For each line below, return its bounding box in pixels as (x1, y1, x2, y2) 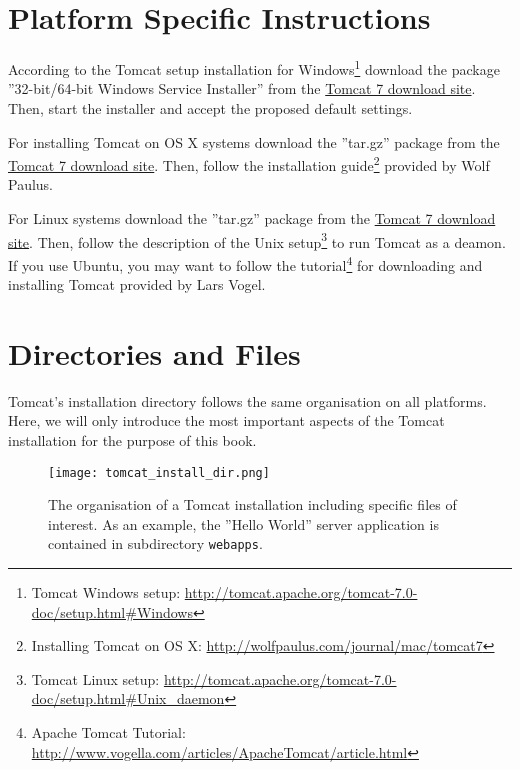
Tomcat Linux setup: (31, 668, 160, 689)
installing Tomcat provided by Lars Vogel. (8, 274, 266, 295)
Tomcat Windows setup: (31, 582, 181, 603)
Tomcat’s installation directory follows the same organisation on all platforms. (8, 390, 487, 411)
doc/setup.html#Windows (31, 601, 193, 622)
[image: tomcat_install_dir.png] (48, 465, 270, 480)
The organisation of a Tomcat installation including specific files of (48, 494, 457, 515)
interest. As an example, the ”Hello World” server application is (48, 513, 439, 534)
